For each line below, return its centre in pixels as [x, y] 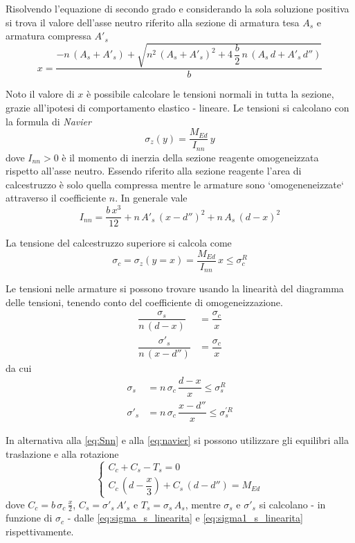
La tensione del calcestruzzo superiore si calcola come [119, 243]
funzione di [29, 518]
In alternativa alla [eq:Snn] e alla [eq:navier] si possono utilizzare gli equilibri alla [177, 440]
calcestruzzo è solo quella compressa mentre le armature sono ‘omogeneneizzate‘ [175, 184]
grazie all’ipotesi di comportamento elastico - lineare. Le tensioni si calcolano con [177, 107]
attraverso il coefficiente [56, 198]
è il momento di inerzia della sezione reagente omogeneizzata [190, 157]
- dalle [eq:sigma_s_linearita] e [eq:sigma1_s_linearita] [185, 518]
